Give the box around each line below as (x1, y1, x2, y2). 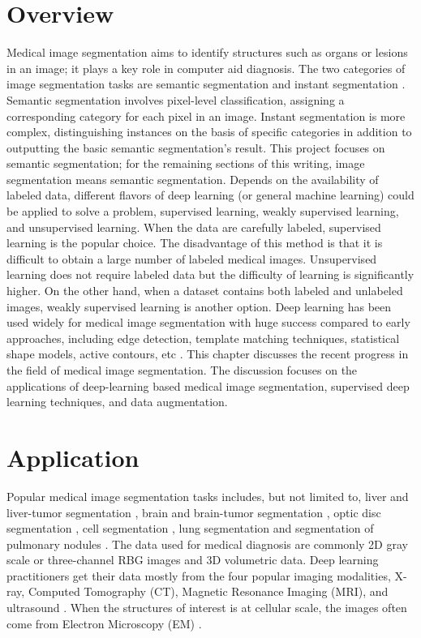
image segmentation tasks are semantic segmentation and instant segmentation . (6, 75, 406, 92)
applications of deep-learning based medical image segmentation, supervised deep (6, 377, 410, 394)
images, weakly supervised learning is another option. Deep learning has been (6, 298, 392, 315)
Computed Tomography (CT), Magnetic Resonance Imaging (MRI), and (28, 583, 389, 600)
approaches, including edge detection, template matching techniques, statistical (6, 329, 400, 346)
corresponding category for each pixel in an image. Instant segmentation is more (6, 107, 406, 124)
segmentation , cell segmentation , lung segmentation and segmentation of (6, 520, 374, 537)
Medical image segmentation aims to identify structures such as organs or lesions (6, 44, 408, 61)
